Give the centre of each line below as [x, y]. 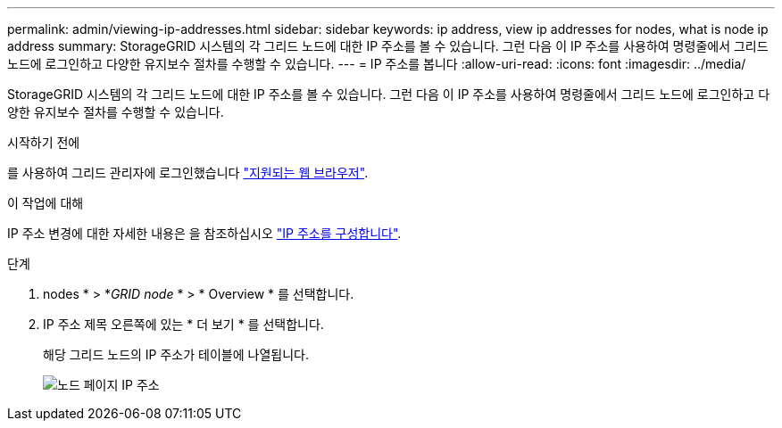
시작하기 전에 [44, 142]
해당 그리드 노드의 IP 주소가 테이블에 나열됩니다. [176, 354]
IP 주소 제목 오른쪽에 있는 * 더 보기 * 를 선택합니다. [183, 324]
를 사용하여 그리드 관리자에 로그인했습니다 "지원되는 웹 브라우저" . [188, 173]
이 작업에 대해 [46, 203]
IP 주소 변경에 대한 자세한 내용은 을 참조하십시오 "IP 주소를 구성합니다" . [204, 233]
